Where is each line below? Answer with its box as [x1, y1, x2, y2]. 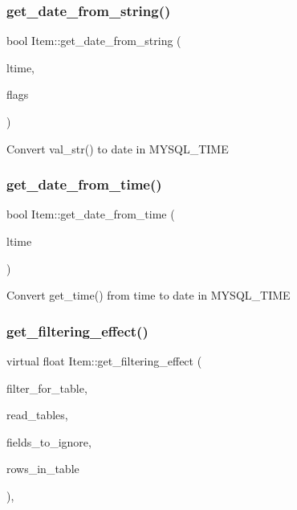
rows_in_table [6, 460, 79, 477]
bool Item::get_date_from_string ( [6, 32, 181, 49]
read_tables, [6, 406, 68, 423]
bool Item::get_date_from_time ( [6, 206, 175, 222]
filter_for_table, [6, 379, 87, 396]
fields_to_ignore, [6, 433, 92, 450]
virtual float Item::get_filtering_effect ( [6, 353, 202, 369]
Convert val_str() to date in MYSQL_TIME [6, 140, 229, 157]
